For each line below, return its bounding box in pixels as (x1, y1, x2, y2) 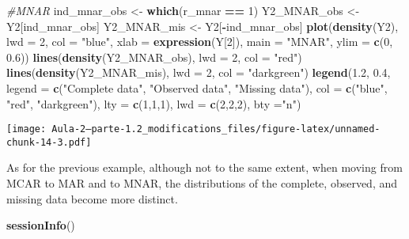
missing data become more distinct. (6, 190, 178, 207)
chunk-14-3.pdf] (6, 136, 92, 148)
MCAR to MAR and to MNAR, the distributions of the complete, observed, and (6, 175, 398, 192)
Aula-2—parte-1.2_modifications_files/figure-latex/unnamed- (51, 123, 381, 135)
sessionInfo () (6, 217, 75, 233)
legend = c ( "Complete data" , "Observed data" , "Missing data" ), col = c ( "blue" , (6, 79, 388, 96)
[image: (6, 123, 47, 135)
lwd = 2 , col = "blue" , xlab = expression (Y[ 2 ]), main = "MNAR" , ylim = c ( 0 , (6, 33, 393, 50)
